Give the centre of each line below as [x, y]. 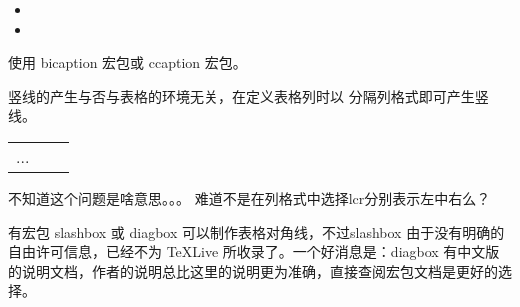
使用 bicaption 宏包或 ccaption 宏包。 [127, 62]
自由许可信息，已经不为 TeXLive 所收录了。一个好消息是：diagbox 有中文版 [254, 251]
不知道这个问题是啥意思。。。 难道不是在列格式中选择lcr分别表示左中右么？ [249, 197]
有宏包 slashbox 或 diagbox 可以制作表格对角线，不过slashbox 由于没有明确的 [256, 231]
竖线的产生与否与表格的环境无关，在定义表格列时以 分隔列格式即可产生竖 [248, 95]
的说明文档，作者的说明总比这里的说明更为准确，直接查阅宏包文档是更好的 [253, 270]
